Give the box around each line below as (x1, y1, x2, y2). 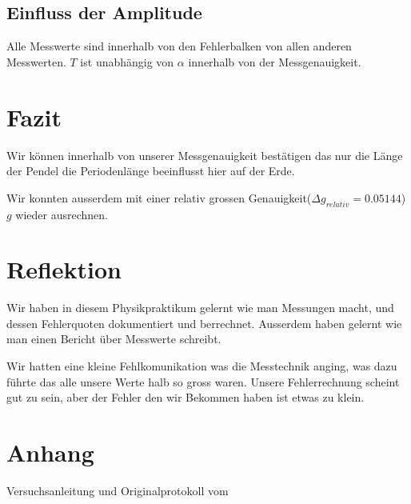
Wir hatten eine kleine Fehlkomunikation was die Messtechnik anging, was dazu (6, 358, 397, 374)
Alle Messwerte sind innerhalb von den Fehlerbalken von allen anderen (6, 38, 352, 54)
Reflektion (6, 253, 122, 286)
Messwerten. (6, 53, 66, 70)
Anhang (6, 435, 94, 468)
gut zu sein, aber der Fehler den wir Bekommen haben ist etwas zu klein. (6, 389, 365, 406)
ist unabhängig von (80, 53, 174, 70)
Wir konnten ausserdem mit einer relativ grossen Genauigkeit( (6, 189, 312, 206)
